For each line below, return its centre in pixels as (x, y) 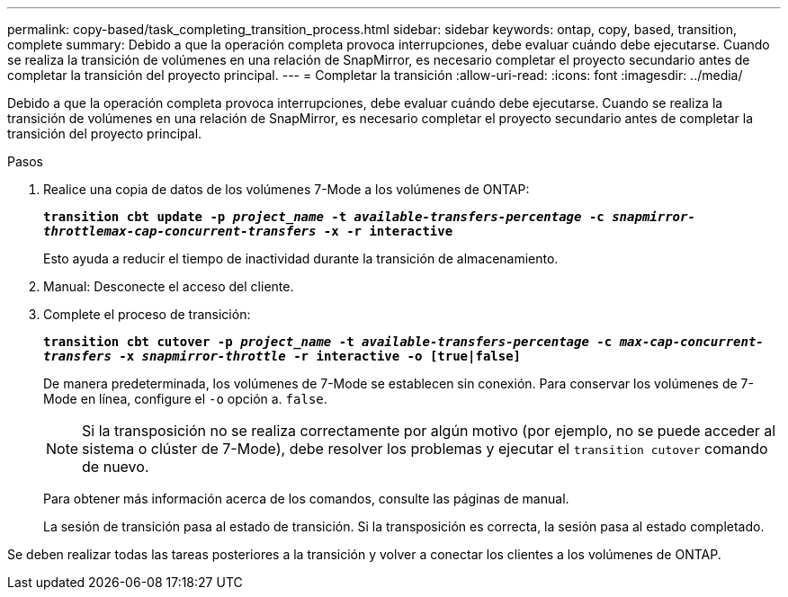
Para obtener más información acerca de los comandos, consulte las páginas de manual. (306, 499)
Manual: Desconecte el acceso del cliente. (169, 286)
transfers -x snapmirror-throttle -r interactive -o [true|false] (282, 356)
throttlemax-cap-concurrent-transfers (180, 231)
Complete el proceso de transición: (147, 314)
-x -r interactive (388, 231)
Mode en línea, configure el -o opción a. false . (185, 399)
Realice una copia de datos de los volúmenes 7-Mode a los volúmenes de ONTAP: (287, 189)
